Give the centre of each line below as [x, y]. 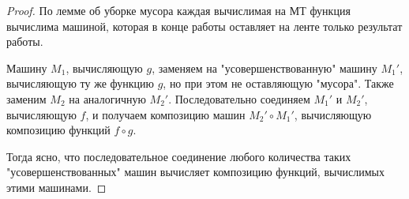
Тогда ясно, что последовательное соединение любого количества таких [179, 156]
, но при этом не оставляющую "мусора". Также [278, 83]
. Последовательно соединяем [239, 98]
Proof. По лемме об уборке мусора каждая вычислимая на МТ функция [178, 10]
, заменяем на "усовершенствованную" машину [265, 68]
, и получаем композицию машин [165, 114]
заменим [26, 98]
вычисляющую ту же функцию [80, 83]
